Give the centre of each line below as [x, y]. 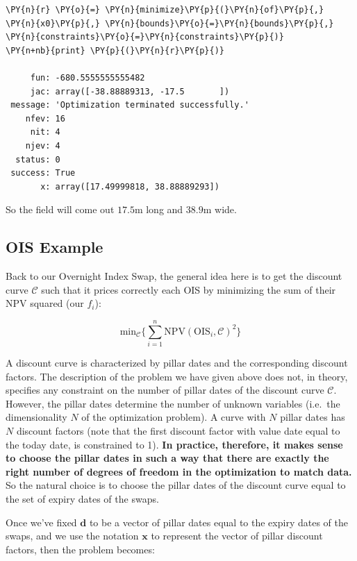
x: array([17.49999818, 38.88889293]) [130, 186]
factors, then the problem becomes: [80, 549]
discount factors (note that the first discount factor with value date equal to [178, 430]
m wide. [220, 209]
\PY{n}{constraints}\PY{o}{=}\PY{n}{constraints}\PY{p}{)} [145, 37]
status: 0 [38, 159]
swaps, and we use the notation [72, 536]
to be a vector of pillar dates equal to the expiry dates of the [218, 522]
